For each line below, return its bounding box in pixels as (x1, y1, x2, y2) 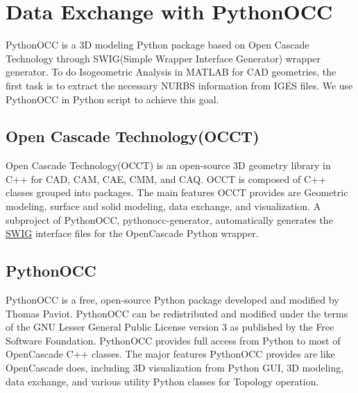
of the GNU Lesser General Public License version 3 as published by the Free (6, 320, 334, 334)
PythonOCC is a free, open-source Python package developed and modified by (6, 292, 339, 307)
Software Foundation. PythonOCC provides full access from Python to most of (6, 333, 341, 347)
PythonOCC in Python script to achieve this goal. (6, 91, 219, 106)
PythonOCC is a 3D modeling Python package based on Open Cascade (6, 37, 309, 52)
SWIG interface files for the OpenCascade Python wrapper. (6, 226, 259, 241)
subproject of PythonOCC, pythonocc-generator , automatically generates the (6, 212, 333, 227)
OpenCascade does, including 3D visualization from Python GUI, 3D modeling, (6, 360, 344, 375)
